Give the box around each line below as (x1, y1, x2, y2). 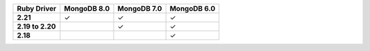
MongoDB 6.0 (169, 4, 216, 13)
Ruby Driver (16, 4, 57, 13)
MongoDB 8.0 (64, 4, 110, 13)
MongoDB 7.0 (117, 4, 162, 13)
